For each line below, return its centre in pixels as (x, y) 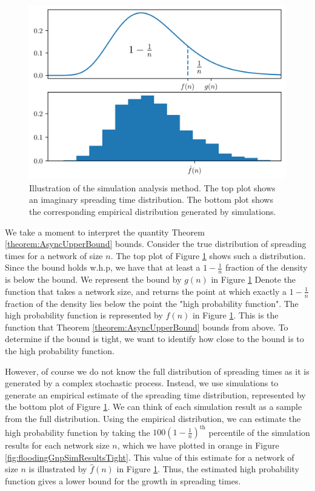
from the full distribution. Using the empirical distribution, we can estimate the (153, 418)
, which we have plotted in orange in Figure (198, 445)
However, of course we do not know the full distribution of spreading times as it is (157, 371)
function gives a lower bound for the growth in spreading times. (123, 480)
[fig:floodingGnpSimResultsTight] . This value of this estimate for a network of (150, 457)
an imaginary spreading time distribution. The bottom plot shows (151, 199)
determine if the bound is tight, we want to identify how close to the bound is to (154, 339)
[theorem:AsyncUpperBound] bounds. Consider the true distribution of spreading (156, 244)
